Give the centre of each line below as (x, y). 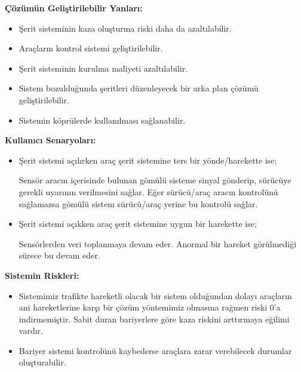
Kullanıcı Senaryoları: (50, 140)
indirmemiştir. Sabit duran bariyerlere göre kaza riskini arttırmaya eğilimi (154, 319)
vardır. (31, 331)
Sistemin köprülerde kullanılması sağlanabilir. (102, 120)
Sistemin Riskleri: (42, 275)
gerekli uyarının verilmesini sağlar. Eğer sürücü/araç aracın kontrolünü (148, 191)
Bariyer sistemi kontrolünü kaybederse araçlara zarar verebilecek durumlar (155, 350)
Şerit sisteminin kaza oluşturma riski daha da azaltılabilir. (125, 28)
